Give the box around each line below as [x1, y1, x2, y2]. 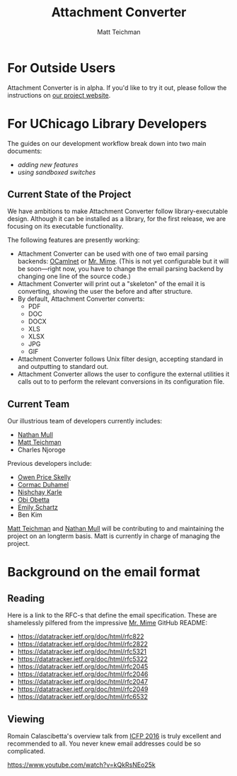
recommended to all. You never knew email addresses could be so [7, 739, 202, 748]
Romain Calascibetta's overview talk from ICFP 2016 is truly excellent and [7, 732, 221, 741]
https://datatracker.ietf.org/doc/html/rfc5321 [17, 647, 147, 656]
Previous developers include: [7, 460, 92, 468]
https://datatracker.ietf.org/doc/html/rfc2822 [17, 640, 149, 649]
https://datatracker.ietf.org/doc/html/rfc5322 [17, 655, 149, 663]
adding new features [17, 160, 79, 169]
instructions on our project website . [7, 91, 111, 99]
